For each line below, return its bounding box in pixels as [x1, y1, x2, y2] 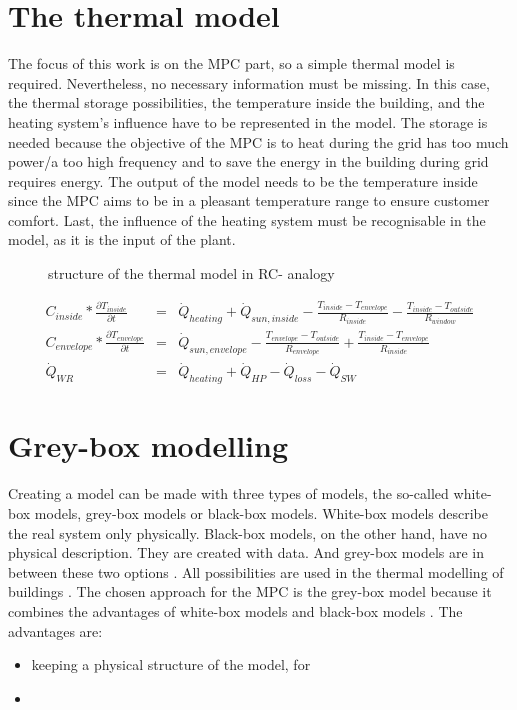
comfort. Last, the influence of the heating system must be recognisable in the [8, 209, 486, 230]
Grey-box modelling [8, 425, 289, 466]
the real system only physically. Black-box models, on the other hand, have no [8, 522, 487, 543]
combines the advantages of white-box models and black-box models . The [8, 600, 463, 621]
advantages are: [8, 620, 103, 641]
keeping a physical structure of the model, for [31, 654, 311, 675]
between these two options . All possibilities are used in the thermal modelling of [8, 561, 504, 582]
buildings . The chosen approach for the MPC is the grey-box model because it [8, 581, 492, 602]
